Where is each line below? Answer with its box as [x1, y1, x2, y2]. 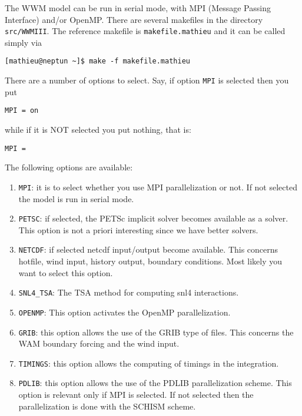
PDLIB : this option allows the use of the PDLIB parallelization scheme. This [18, 377, 292, 389]
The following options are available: [5, 161, 133, 173]
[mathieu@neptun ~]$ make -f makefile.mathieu [5, 57, 190, 66]
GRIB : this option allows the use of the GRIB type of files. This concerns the [18, 326, 294, 338]
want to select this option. [18, 266, 113, 279]
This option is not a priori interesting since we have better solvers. [18, 223, 258, 236]
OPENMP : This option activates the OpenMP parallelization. [18, 306, 231, 318]
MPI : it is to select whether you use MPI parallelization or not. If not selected [18, 180, 297, 193]
